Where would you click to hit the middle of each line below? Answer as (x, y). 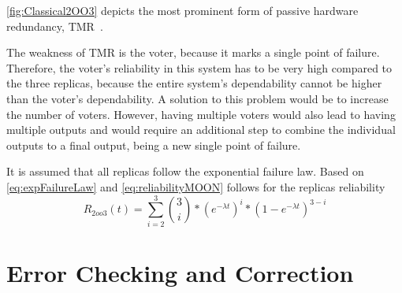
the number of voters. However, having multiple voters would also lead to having (201, 114)
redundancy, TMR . (55, 26)
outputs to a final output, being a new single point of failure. (154, 145)
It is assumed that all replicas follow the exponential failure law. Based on (185, 171)
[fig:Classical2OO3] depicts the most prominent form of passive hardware (182, 10)
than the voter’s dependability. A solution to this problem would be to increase (197, 98)
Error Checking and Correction (180, 272)
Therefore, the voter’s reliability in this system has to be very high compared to (199, 67)
